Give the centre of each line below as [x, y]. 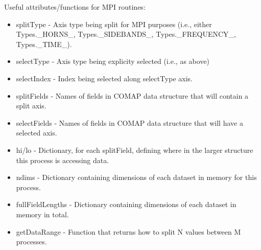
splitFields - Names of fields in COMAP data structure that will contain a [132, 95]
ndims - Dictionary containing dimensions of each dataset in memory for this [136, 177]
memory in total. [42, 214]
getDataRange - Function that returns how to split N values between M [128, 231]
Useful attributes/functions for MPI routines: [75, 7]
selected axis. [37, 133]
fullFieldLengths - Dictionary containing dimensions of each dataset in [126, 204]
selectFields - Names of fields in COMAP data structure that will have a [129, 122]
